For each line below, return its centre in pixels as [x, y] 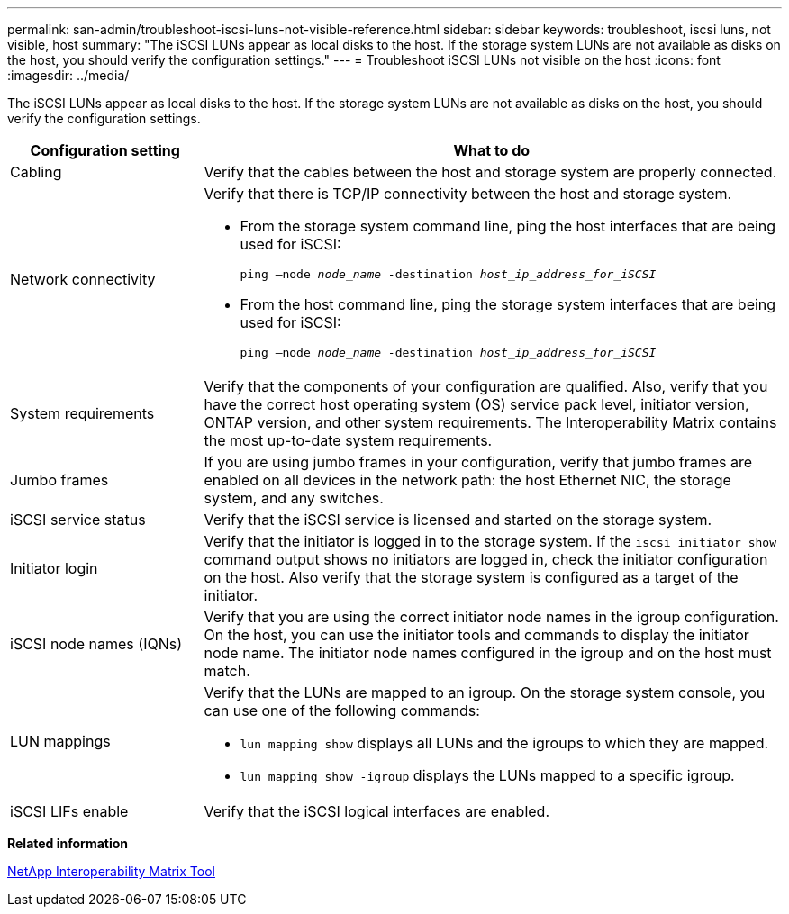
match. [227, 671]
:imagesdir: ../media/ [68, 75]
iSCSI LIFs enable [69, 811]
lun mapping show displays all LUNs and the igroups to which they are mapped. [504, 743]
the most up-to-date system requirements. [348, 440]
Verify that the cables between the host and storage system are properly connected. [490, 172]
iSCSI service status [78, 520]
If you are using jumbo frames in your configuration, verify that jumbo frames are [478, 462]
